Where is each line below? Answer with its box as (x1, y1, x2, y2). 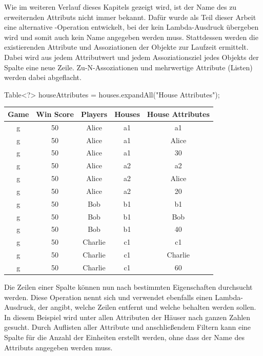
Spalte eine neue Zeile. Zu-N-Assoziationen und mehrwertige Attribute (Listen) (4, 62, 253, 72)
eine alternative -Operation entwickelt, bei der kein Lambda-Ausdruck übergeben (4, 22, 259, 32)
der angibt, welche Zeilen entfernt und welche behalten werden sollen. (38, 302, 256, 312)
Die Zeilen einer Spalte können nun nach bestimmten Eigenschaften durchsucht (4, 282, 253, 292)
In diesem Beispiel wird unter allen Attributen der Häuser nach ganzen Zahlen (4, 311, 251, 322)
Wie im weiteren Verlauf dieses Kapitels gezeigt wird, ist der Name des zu (4, 2, 237, 12)
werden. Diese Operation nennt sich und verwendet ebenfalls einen (4, 291, 213, 302)
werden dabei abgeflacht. (4, 72, 82, 83)
